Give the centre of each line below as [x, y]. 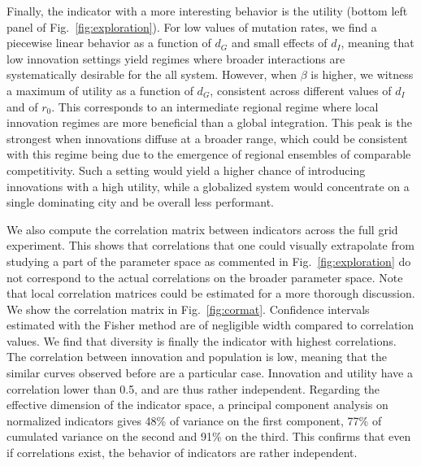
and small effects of [279, 43]
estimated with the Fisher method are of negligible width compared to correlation [210, 325]
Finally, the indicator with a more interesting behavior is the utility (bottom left [207, 11]
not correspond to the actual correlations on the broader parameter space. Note [205, 277]
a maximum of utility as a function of [100, 90]
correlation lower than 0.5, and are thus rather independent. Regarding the [193, 388]
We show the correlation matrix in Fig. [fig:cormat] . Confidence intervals [188, 309]
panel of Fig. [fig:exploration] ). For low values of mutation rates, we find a [192, 26]
